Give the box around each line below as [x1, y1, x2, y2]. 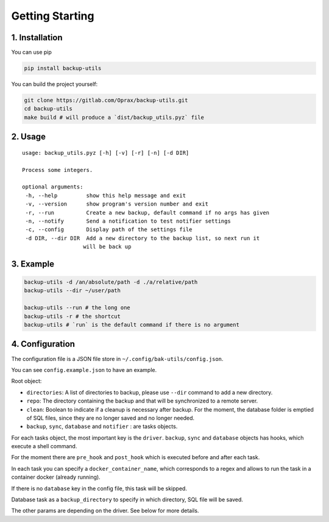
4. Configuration [11, 339, 76, 349]
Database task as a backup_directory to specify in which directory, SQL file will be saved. [11, 496, 244, 503]
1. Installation [11, 32, 63, 43]
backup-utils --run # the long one [24, 304, 130, 311]
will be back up [83, 243, 132, 250]
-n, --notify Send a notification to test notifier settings [25, 217, 231, 224]
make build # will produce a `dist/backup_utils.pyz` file [24, 113, 204, 121]
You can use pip [11, 49, 52, 56]
